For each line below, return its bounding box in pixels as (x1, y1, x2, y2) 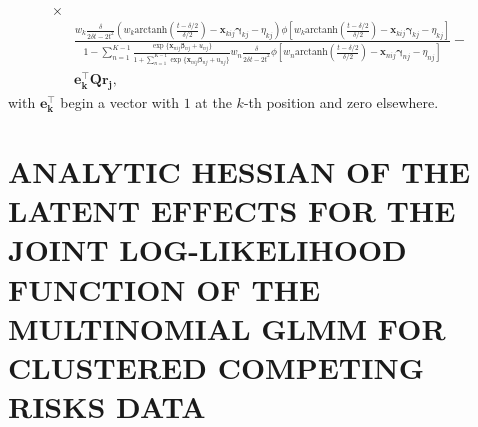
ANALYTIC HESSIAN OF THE (8, 150, 471, 191)
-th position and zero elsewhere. (243, 92, 439, 113)
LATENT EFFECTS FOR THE (8, 190, 456, 231)
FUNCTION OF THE (8, 268, 321, 309)
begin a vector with (60, 92, 180, 113)
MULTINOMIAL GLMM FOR (8, 307, 446, 348)
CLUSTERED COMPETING (8, 346, 424, 387)
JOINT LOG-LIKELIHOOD (8, 229, 407, 270)
